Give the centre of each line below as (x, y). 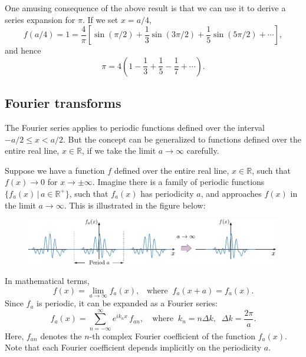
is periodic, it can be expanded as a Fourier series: (127, 303)
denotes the (61, 335)
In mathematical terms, (47, 281)
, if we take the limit (119, 151)
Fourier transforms (63, 103)
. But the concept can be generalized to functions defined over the (182, 139)
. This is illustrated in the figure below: (135, 205)
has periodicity (167, 193)
